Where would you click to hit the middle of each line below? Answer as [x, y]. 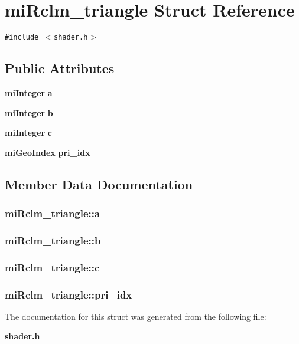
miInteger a [29, 92]
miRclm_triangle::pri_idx [69, 294]
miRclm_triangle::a [53, 213]
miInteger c [29, 132]
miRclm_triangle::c [52, 267]
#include [22, 37]
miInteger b [29, 112]
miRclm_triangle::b [53, 240]
